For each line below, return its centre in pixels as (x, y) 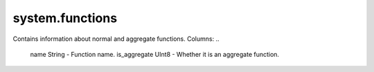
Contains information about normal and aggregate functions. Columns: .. (116, 39)
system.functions (65, 18)
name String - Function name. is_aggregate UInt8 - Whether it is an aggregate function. (155, 54)
